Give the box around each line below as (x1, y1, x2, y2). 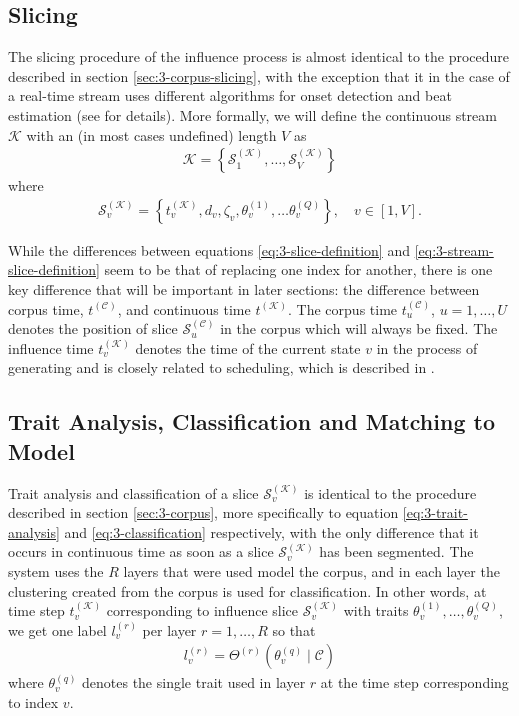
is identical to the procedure (304, 482, 477, 503)
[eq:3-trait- (402, 502, 468, 523)
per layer (142, 619, 197, 640)
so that (272, 619, 316, 640)
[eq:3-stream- (414, 239, 494, 260)
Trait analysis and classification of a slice (8, 482, 259, 503)
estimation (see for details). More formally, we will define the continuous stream (8, 104, 497, 125)
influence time (8, 337, 94, 358)
